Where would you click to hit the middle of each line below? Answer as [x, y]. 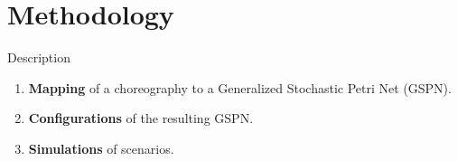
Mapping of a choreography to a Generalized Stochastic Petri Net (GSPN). [240, 87]
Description [39, 57]
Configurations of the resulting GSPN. [141, 118]
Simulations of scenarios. [101, 148]
